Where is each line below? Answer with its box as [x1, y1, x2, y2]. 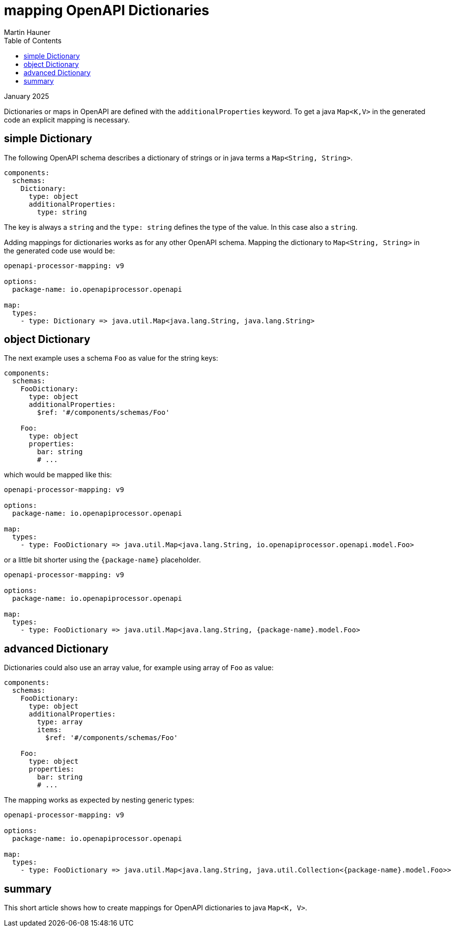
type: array [37, 718, 83, 726]
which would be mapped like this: [4, 470, 112, 479]
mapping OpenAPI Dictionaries [4, 2, 209, 19]
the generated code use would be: [4, 246, 115, 255]
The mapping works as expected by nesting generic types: [4, 796, 194, 805]
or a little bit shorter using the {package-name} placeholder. [4, 556, 201, 564]
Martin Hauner [4, 28, 51, 36]
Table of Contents [4, 36, 62, 45]
